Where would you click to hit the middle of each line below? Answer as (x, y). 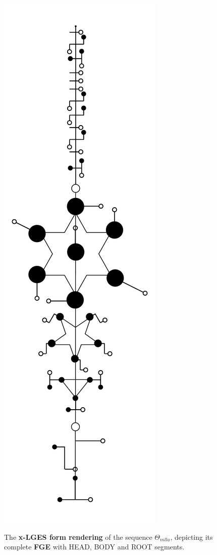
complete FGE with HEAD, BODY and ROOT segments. (94, 547)
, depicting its (192, 537)
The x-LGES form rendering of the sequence (78, 537)
